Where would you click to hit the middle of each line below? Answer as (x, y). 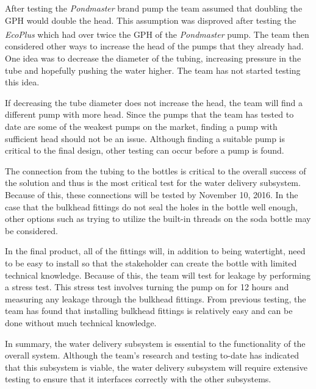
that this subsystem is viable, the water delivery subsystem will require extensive (156, 367)
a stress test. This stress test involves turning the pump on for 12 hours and (147, 287)
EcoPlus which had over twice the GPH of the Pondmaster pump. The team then (157, 34)
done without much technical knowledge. (81, 322)
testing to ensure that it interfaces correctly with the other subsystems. (138, 379)
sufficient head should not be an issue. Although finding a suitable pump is (145, 138)
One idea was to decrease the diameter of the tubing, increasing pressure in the (153, 58)
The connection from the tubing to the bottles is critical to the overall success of (156, 170)
